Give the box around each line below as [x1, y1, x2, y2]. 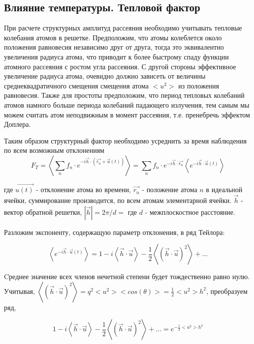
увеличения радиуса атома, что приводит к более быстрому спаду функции [4, 51, 229, 61]
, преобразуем [206, 286, 248, 296]
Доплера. [4, 119, 31, 129]
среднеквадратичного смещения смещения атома [4, 80, 149, 90]
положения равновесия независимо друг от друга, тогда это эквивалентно [4, 42, 224, 52]
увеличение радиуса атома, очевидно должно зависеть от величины [4, 71, 206, 81]
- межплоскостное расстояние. [145, 206, 235, 217]
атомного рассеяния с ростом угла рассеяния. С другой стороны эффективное [4, 61, 236, 71]
